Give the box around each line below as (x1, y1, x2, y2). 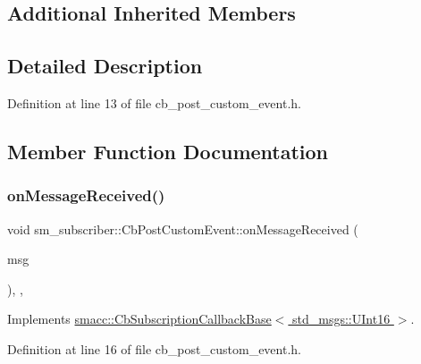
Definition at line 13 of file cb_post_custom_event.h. (7, 93, 301, 112)
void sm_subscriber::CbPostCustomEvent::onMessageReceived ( (7, 219, 358, 238)
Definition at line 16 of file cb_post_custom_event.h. (7, 339, 301, 358)
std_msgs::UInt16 (292, 309, 391, 328)
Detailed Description (7, 52, 203, 80)
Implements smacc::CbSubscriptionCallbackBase (7, 309, 272, 328)
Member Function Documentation (7, 137, 329, 165)
